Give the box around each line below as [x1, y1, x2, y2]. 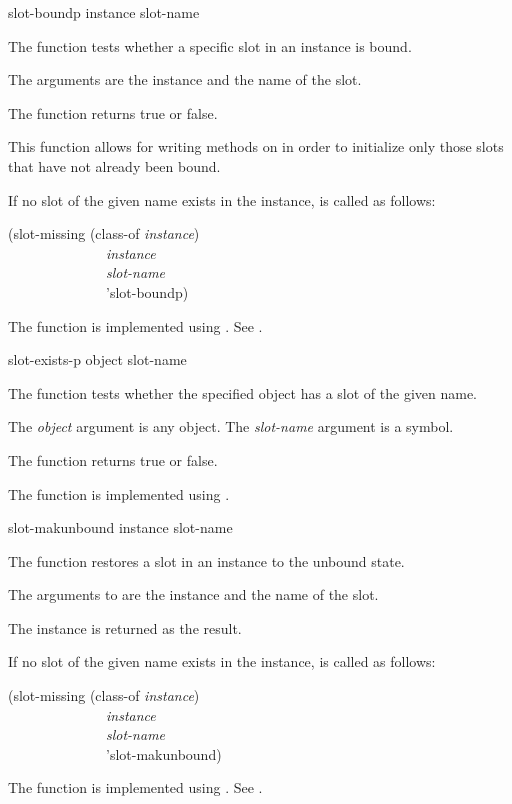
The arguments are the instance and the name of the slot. [8, 69, 362, 90]
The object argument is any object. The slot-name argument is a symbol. [8, 416, 454, 437]
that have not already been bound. [8, 155, 221, 176]
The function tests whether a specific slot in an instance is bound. [8, 35, 412, 56]
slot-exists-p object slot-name [8, 349, 187, 370]
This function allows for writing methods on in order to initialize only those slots [8, 136, 504, 157]
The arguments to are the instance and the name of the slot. [8, 584, 379, 605]
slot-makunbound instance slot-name [8, 517, 233, 538]
